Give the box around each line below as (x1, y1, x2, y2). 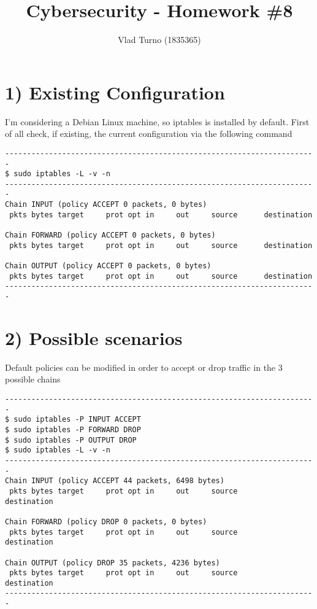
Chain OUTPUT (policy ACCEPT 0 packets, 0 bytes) (5, 262, 212, 271)
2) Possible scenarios (5, 325, 183, 350)
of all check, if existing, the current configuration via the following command (5, 127, 292, 140)
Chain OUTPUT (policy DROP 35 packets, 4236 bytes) (5, 558, 220, 567)
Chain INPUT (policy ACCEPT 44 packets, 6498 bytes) (5, 476, 224, 486)
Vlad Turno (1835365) (118, 33, 201, 46)
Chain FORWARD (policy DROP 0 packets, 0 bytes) (5, 517, 207, 526)
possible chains (5, 373, 61, 386)
